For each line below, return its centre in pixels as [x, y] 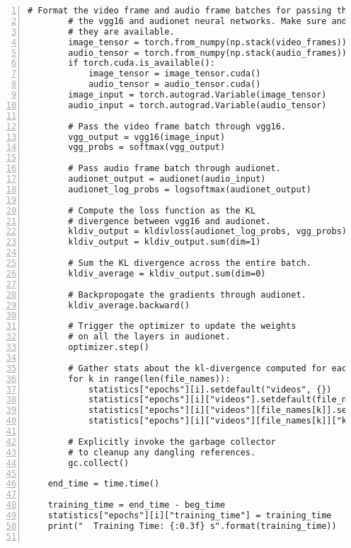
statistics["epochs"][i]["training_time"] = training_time [190, 515]
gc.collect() [99, 463]
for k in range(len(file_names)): [149, 379]
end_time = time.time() [104, 484]
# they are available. [121, 31]
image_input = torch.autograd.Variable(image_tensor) [197, 95]
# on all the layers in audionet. [149, 337]
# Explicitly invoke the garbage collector [172, 442]
